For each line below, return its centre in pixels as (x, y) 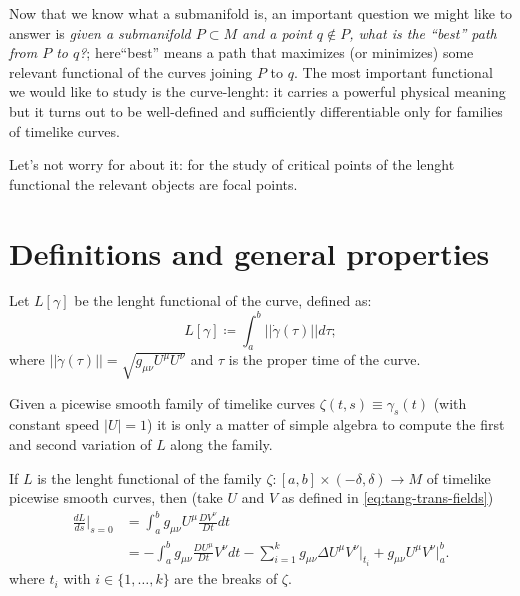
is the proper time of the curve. (324, 359)
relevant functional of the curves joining (131, 71)
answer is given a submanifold (100, 32)
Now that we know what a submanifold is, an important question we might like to (261, 13)
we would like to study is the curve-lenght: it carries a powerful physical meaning (257, 91)
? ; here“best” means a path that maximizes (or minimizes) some (276, 52)
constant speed (54, 424)
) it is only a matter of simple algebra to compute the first (326, 424)
